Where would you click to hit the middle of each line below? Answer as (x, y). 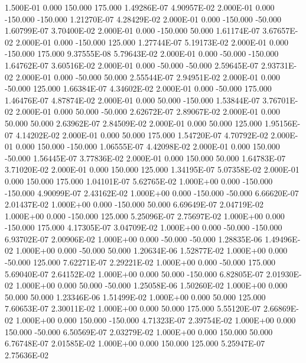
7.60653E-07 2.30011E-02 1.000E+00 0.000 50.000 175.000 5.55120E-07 (133, 308)
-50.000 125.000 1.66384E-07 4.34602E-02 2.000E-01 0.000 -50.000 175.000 (138, 88)
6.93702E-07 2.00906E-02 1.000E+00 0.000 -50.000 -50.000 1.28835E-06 (134, 239)
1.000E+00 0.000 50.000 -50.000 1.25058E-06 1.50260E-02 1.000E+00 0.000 (152, 285)
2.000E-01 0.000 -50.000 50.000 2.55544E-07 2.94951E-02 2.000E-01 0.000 (148, 77)
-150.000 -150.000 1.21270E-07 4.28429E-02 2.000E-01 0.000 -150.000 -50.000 (143, 19)
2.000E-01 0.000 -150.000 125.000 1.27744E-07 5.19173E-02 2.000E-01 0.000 (152, 42)
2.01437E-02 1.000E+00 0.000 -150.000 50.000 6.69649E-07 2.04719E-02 (134, 204)
